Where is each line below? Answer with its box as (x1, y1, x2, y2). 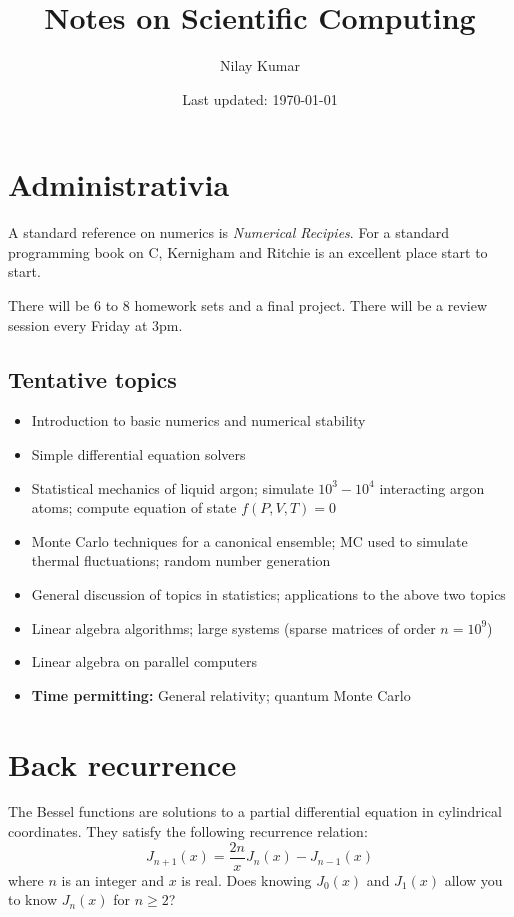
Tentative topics (8, 363, 177, 394)
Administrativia (8, 164, 230, 205)
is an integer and (61, 869, 164, 890)
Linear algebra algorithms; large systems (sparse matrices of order (31, 617, 436, 638)
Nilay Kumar (220, 55, 300, 76)
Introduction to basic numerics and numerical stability (31, 410, 366, 431)
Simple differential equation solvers (31, 444, 246, 465)
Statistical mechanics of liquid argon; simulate (31, 477, 314, 498)
